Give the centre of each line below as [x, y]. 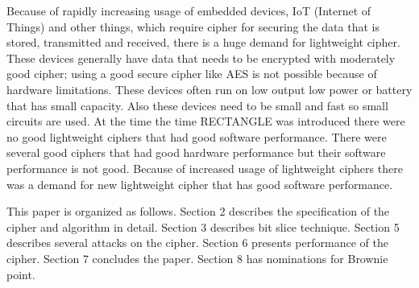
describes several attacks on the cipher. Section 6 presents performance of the [197, 243]
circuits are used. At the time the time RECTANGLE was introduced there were [206, 121]
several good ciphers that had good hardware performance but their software [196, 152]
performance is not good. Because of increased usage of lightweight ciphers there [205, 168]
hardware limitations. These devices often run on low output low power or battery [209, 89]
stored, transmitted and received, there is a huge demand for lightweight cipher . [203, 42]
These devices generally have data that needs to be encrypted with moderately [201, 58]
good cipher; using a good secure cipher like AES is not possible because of [192, 74]
